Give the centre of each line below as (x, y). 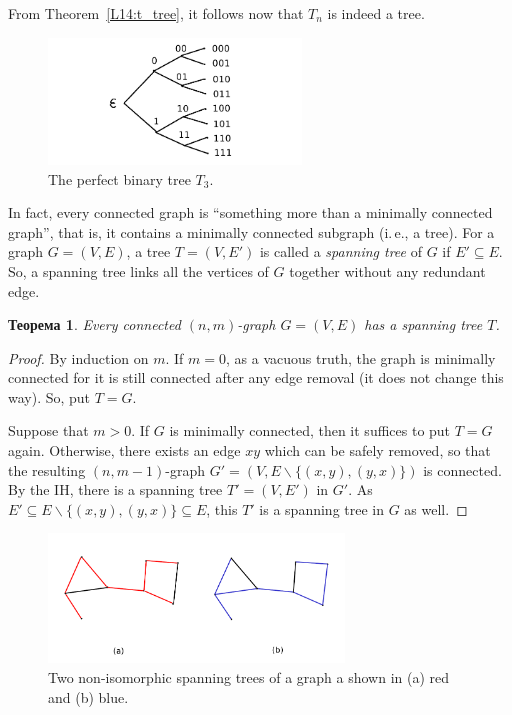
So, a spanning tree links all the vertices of (138, 270)
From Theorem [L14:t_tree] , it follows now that (156, 13)
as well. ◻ (436, 508)
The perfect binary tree (119, 178)
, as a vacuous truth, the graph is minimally (361, 357)
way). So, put (49, 396)
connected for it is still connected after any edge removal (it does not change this (256, 377)
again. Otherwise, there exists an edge (124, 450)
